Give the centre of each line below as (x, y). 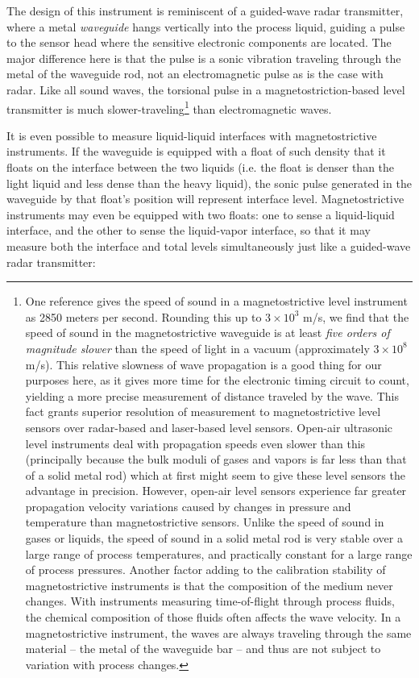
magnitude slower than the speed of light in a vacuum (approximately (197, 348)
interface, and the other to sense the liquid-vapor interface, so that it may (189, 230)
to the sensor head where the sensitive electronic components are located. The (199, 42)
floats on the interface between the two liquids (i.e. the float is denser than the (201, 167)
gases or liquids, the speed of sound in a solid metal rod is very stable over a (214, 538)
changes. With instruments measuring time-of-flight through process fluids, (210, 601)
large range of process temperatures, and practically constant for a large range (219, 553)
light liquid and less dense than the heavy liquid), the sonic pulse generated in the (209, 183)
